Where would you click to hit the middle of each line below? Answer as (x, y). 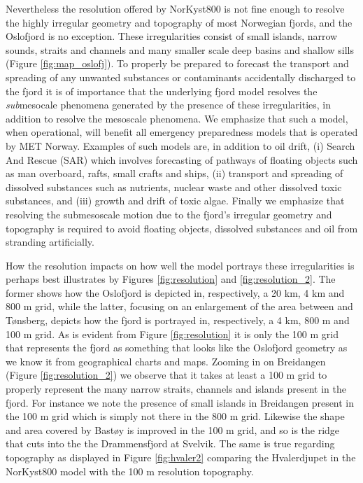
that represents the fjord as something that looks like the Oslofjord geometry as (177, 348)
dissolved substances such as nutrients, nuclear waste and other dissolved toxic (174, 187)
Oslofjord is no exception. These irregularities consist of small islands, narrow (172, 36)
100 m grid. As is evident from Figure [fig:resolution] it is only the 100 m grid (172, 334)
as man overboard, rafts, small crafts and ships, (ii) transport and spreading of (175, 173)
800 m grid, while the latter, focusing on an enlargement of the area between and (179, 306)
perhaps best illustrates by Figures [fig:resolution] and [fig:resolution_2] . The (171, 279)
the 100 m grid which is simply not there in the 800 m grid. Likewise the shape (175, 416)
